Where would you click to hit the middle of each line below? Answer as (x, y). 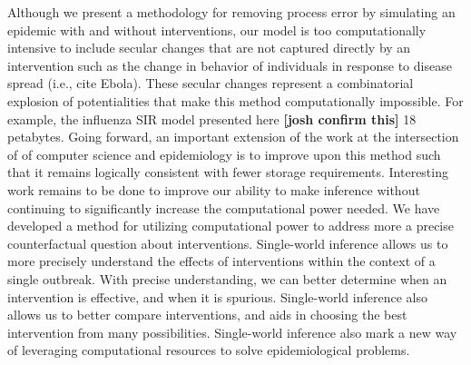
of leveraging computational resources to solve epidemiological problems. (209, 350)
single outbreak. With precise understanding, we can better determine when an (227, 278)
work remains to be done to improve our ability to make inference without (214, 189)
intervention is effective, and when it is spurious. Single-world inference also (217, 296)
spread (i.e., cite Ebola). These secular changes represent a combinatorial (211, 83)
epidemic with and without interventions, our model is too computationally (217, 30)
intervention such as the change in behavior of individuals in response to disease (230, 65)
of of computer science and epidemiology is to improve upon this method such (224, 154)
